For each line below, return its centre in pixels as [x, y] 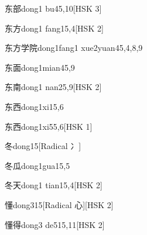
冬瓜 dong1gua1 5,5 [37, 165]
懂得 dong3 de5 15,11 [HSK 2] [55, 224]
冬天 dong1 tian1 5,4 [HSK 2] [54, 185]
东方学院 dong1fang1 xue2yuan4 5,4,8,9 [74, 48]
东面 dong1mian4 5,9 [40, 67]
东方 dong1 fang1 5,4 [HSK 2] [54, 28]
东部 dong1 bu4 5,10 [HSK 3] [53, 8]
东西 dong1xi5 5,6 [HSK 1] [49, 126]
